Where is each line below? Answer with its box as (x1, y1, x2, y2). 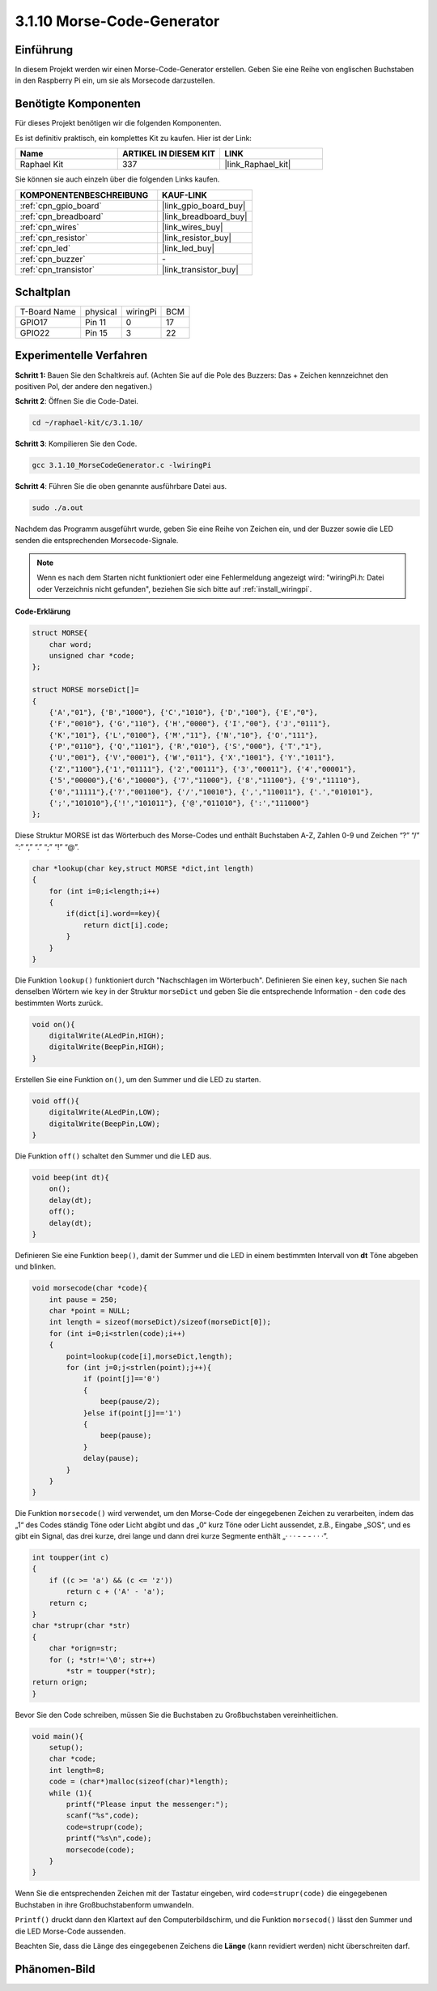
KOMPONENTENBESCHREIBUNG (19, 189, 149, 200)
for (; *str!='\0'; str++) (49, 1655, 157, 1664)
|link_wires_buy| (162, 221, 223, 233)
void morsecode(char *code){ (32, 1283, 148, 1293)
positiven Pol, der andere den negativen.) (15, 381, 153, 391)
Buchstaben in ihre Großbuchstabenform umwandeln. (15, 1899, 194, 1909)
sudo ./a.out (32, 503, 84, 512)
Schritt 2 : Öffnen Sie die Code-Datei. (15, 396, 139, 406)
